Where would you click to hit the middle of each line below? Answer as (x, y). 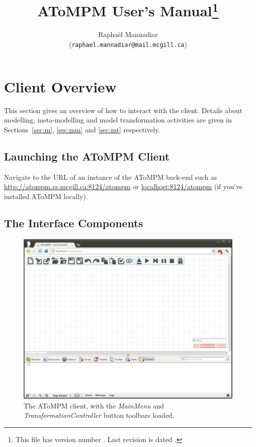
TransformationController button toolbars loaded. (99, 415)
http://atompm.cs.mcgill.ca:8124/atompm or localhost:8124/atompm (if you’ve (123, 186)
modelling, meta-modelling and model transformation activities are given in (118, 120)
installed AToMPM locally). (46, 196)
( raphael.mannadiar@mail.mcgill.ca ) (128, 44)
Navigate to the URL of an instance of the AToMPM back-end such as (111, 177)
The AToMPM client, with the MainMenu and (94, 405)
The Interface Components (74, 223)
